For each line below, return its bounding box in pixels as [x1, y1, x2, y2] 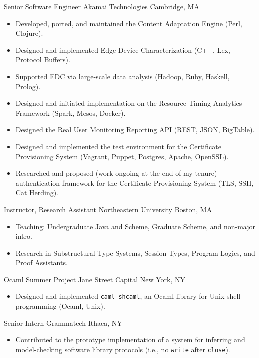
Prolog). [15, 81, 41, 91]
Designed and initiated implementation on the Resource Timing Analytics [15, 98, 242, 108]
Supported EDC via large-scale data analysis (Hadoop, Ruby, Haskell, [15, 71, 230, 81]
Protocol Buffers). [15, 54, 70, 65]
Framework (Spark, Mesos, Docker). [15, 107, 126, 118]
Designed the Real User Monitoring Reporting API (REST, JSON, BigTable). [15, 124, 255, 135]
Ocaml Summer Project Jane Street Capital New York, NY [4, 274, 186, 284]
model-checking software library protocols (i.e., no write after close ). [15, 344, 230, 354]
